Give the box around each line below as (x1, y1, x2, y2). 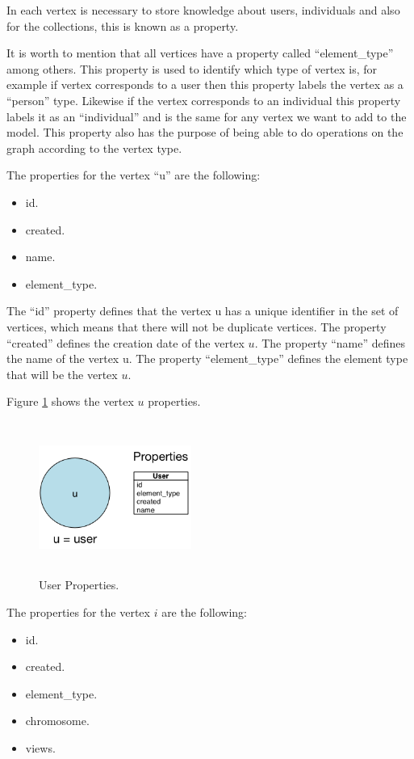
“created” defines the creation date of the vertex (6, 334, 245, 351)
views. (25, 740, 56, 756)
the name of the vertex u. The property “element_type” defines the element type (6, 350, 408, 367)
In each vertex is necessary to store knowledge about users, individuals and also (6, 2, 400, 18)
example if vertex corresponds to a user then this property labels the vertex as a (6, 76, 404, 93)
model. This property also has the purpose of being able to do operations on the (6, 124, 404, 141)
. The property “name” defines (254, 334, 406, 351)
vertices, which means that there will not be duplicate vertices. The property (6, 318, 387, 335)
